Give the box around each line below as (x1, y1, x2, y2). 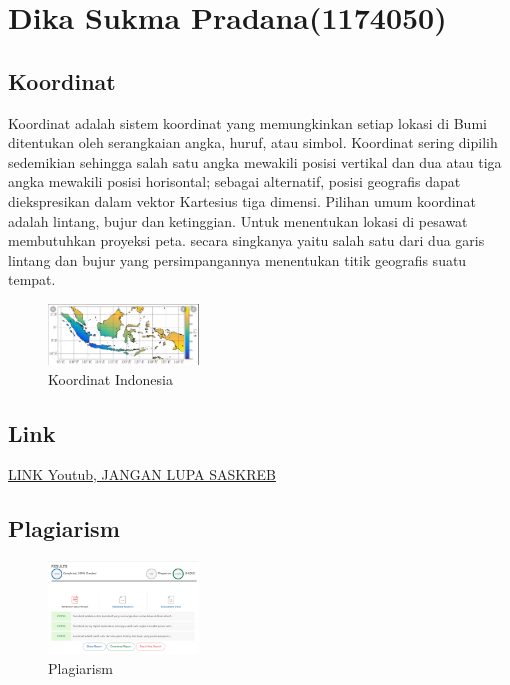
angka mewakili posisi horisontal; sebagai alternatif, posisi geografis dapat (8, 171, 461, 192)
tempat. (8, 269, 56, 290)
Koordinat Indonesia (48, 368, 173, 389)
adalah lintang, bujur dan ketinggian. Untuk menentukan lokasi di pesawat (8, 210, 468, 231)
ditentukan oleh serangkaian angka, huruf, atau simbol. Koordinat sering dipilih (8, 132, 498, 153)
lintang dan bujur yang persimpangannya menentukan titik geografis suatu (8, 249, 467, 270)
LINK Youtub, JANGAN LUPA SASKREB (8, 464, 276, 485)
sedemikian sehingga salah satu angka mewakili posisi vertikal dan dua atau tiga (8, 151, 502, 172)
